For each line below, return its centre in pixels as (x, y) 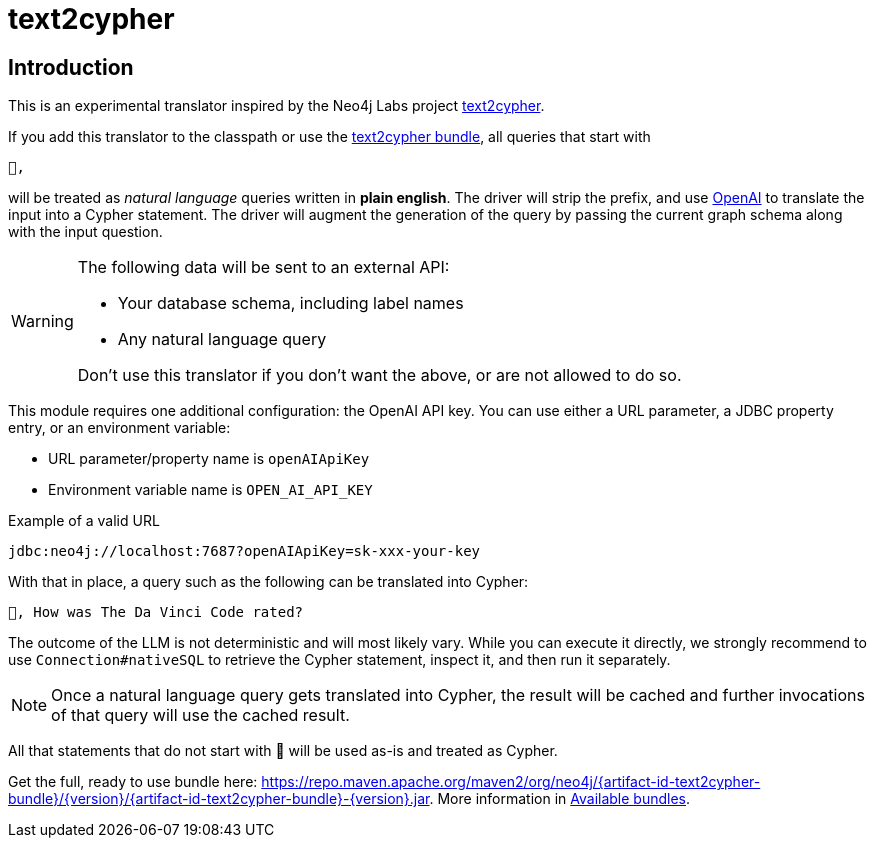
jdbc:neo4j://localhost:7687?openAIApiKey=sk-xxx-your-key (244, 551)
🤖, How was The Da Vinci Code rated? (156, 612)
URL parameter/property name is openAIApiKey (209, 459)
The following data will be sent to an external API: (263, 267)
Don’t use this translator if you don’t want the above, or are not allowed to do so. (379, 375)
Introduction (71, 67)
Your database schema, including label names (290, 303)
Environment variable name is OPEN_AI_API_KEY (210, 490)
